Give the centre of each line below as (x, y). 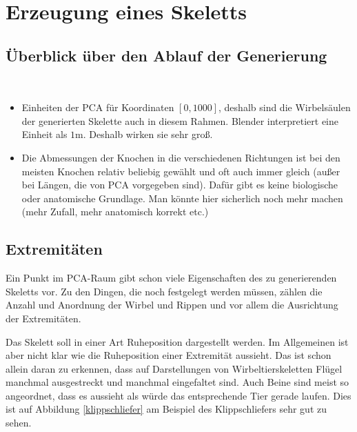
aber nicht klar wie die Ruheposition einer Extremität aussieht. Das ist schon (169, 355)
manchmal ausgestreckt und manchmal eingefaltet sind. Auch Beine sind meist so (177, 382)
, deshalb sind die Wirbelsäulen (285, 107)
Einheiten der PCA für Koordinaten (98, 107)
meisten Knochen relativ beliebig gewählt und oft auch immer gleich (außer (181, 171)
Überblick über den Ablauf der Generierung (166, 55)
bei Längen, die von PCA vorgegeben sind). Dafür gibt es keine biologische (180, 185)
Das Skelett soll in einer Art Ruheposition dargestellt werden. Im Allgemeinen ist (177, 341)
